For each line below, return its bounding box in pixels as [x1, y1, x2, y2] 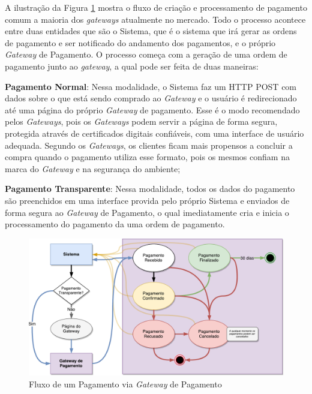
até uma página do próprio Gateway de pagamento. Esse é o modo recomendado [5, 103, 300, 116]
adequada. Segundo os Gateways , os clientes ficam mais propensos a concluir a [5, 139, 293, 151]
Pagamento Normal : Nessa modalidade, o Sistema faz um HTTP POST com [5, 80, 297, 92]
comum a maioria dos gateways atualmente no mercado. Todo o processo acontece [5, 13, 306, 25]
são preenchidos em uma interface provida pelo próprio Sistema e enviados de [5, 194, 290, 206]
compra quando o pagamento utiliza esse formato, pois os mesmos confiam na [5, 151, 290, 163]
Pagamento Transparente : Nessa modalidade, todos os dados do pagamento [5, 182, 295, 195]
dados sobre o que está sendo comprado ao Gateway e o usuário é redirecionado [5, 92, 297, 104]
